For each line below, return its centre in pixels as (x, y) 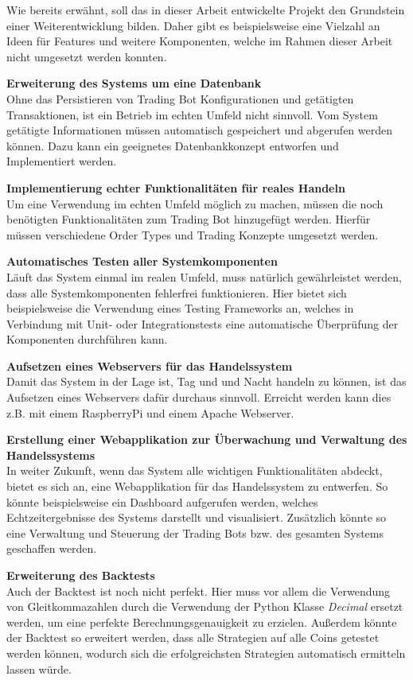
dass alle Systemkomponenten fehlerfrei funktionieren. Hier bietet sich (177, 292)
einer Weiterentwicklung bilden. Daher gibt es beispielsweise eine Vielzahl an (193, 25)
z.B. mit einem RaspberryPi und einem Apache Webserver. (150, 412)
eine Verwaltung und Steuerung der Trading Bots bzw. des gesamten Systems (195, 532)
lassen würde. (39, 668)
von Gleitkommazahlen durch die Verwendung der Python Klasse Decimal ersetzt (205, 606)
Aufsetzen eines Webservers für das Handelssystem (150, 365)
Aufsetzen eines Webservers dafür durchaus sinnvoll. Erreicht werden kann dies (199, 397)
